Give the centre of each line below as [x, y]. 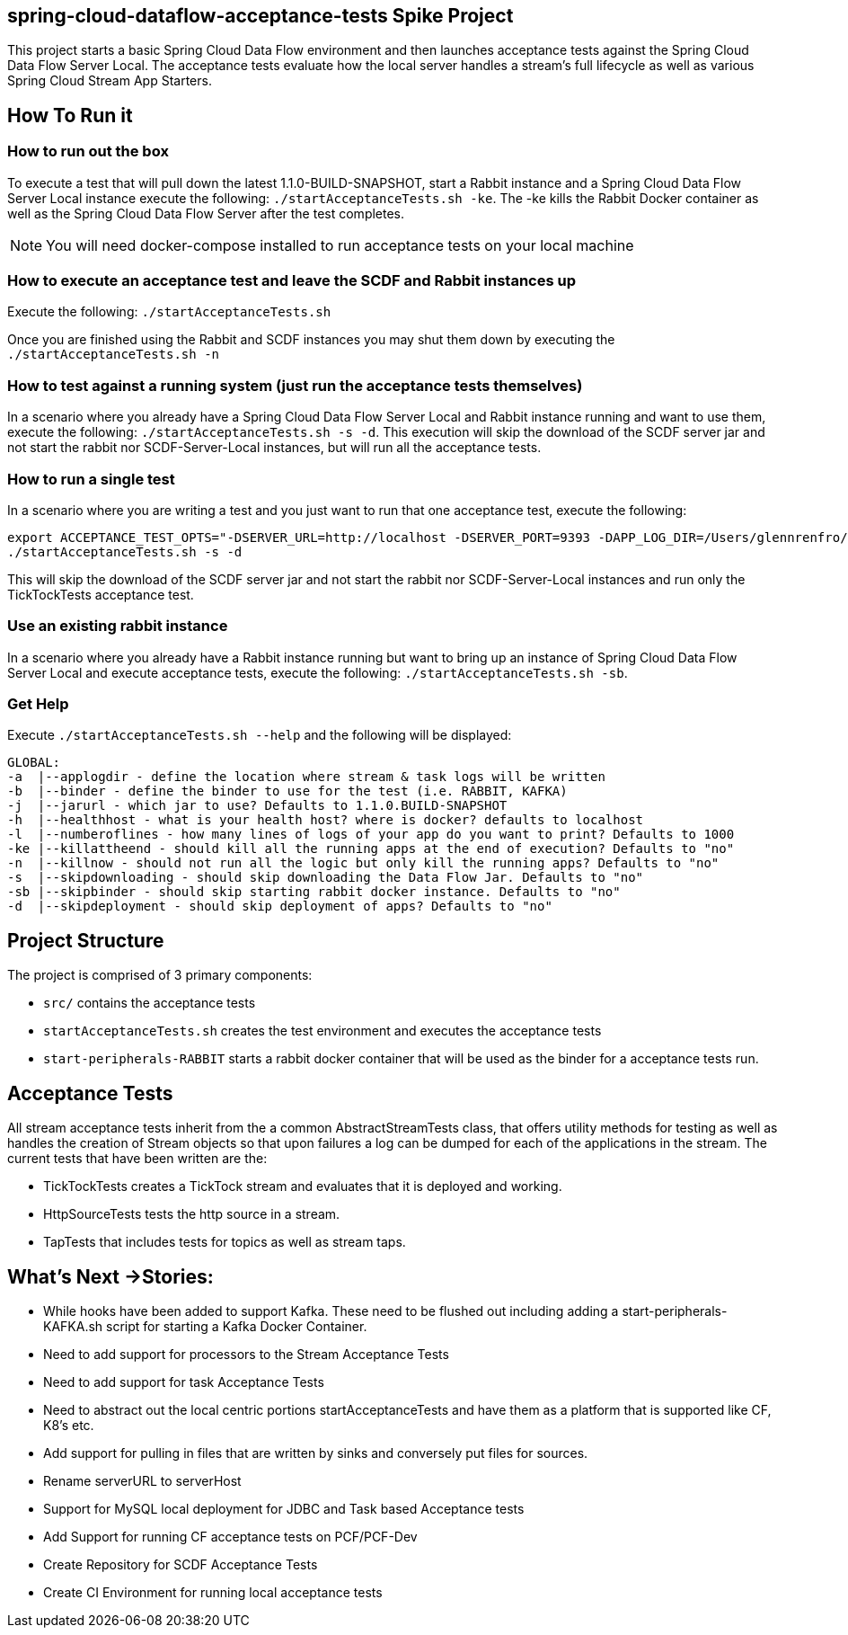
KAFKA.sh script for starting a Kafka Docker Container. [205, 1326]
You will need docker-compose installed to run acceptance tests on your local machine [340, 245]
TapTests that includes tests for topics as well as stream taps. [225, 1242]
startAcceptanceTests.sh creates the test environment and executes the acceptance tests [322, 1031]
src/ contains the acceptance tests [150, 1003]
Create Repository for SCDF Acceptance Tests [181, 1564]
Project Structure [86, 940]
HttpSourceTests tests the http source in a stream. [192, 1214]
